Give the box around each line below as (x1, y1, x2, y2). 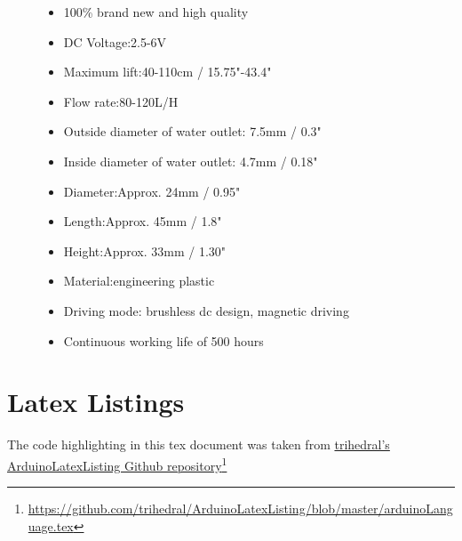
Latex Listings (7, 384, 185, 420)
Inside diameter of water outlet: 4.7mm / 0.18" (63, 151, 318, 170)
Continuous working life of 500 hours (63, 331, 264, 350)
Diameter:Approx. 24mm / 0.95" (63, 182, 241, 200)
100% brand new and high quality (63, 3, 249, 20)
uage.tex (28, 516, 74, 535)
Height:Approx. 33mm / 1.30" (63, 241, 227, 260)
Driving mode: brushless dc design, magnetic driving (63, 301, 349, 319)
